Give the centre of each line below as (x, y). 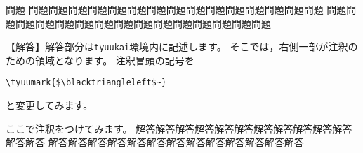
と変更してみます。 (49, 105)
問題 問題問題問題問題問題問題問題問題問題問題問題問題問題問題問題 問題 (176, 9)
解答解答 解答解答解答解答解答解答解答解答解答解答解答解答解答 (155, 142)
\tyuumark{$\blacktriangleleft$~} (86, 83)
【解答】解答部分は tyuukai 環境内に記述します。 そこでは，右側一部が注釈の (182, 46)
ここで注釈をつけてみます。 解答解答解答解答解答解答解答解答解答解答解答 (179, 128)
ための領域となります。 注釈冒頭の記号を (100, 60)
